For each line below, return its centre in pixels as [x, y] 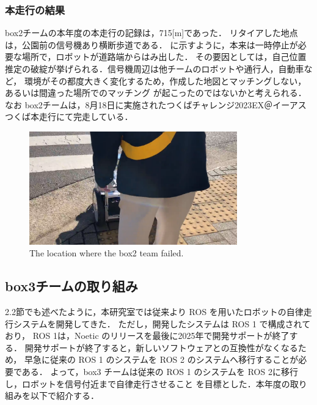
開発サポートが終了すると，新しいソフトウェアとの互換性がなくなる [161, 347]
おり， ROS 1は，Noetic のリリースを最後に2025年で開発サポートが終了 [147, 336]
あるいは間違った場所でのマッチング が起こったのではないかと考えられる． [156, 93]
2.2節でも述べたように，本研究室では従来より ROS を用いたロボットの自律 [154, 312]
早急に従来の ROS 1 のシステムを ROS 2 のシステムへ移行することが [161, 359]
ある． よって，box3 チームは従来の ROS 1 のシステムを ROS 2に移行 [160, 372]
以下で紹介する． [64, 396]
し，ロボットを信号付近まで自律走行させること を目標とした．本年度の [148, 383]
